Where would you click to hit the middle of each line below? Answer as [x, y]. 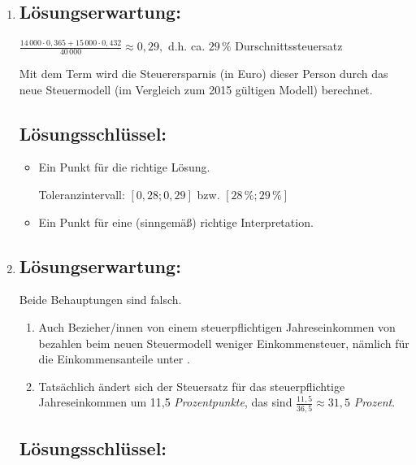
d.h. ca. [186, 46]
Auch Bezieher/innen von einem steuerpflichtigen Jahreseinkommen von [217, 327]
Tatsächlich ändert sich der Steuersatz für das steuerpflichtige [192, 386]
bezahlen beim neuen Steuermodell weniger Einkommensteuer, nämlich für [224, 343]
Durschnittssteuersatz [289, 46]
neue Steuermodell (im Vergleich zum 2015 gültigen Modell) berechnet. [196, 89]
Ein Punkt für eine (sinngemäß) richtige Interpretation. [176, 222]
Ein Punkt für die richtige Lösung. [124, 167]
